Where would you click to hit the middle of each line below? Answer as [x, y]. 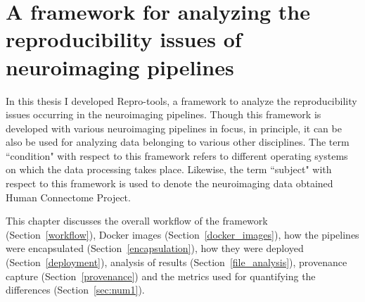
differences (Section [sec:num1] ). [75, 290]
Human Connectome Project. [68, 197]
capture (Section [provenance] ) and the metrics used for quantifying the [161, 276]
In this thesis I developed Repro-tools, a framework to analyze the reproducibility [181, 100]
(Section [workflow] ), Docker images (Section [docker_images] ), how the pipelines [182, 234]
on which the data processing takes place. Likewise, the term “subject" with [169, 169]
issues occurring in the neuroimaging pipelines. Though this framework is [164, 114]
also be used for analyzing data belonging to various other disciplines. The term [178, 142]
